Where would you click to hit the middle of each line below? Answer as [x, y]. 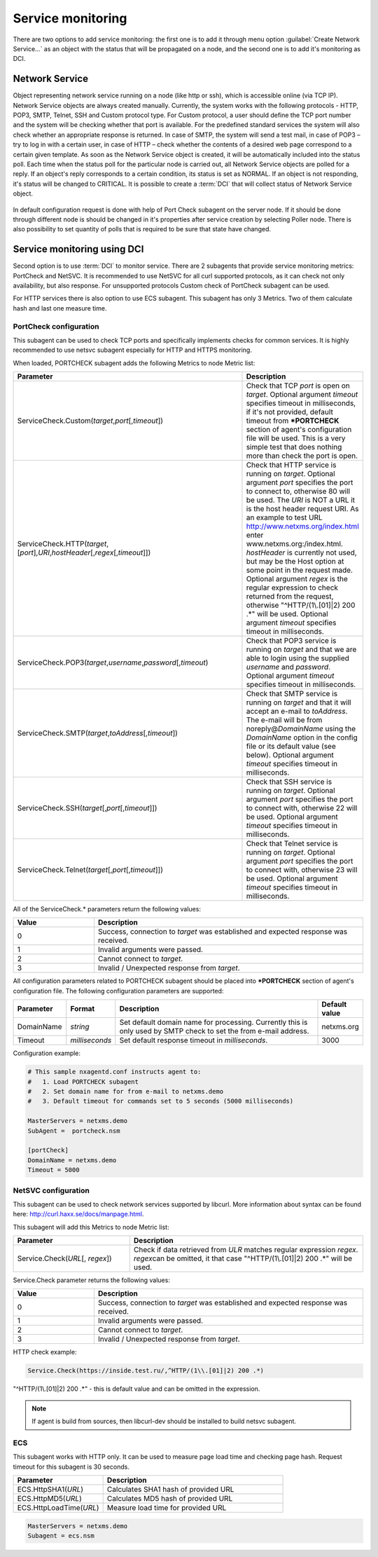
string [80, 1027]
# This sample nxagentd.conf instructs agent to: [114, 1072]
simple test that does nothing [294, 447]
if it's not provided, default [290, 412]
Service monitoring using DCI [78, 249]
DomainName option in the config [302, 737]
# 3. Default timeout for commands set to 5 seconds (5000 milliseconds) [161, 1101]
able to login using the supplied [298, 658]
